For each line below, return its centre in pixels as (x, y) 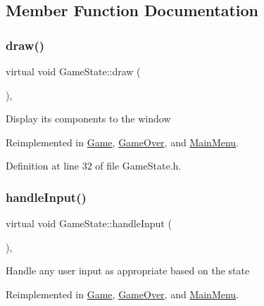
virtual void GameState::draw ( (73, 71)
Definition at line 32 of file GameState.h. (94, 166)
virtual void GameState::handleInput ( (89, 223)
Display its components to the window (88, 119)
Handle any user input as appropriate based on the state (128, 270)
